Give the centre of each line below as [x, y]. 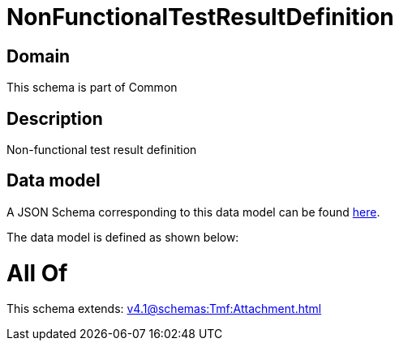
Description [55, 118]
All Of [37, 273]
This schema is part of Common [92, 88]
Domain [39, 56]
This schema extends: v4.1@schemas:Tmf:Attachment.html [164, 309]
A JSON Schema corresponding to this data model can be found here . [193, 212]
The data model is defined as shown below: [123, 237]
